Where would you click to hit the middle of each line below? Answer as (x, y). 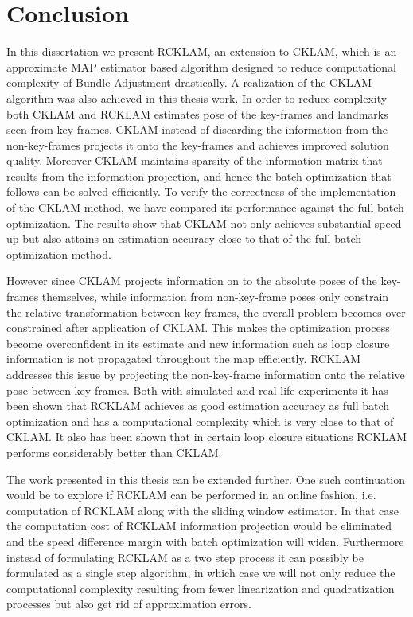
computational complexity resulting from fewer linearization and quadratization (201, 588)
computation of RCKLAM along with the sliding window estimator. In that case (203, 510)
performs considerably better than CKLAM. (114, 452)
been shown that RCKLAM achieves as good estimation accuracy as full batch (198, 406)
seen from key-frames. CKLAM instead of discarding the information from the (197, 129)
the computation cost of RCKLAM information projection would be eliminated (199, 526)
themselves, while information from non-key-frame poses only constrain (215, 297)
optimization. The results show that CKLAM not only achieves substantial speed (204, 223)
